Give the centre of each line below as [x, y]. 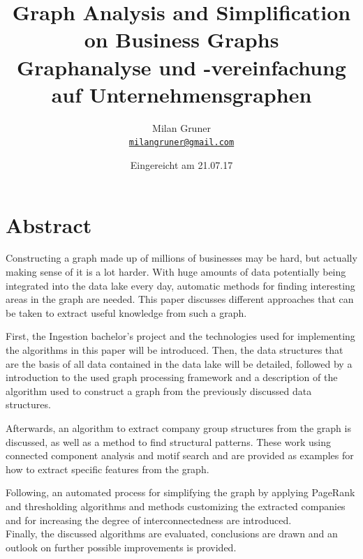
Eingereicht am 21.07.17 [181, 164]
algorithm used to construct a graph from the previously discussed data [159, 390]
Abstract [49, 224]
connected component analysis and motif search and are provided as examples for [180, 455]
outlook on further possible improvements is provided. [121, 547]
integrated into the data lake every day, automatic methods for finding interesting [180, 285]
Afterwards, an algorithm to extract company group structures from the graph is [178, 428]
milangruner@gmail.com [181, 143]
